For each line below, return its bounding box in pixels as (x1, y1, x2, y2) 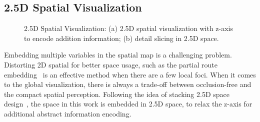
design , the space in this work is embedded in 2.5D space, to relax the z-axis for (4, 98, 252, 109)
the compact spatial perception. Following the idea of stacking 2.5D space (4, 88, 229, 99)
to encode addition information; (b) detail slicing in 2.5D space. (24, 32, 219, 43)
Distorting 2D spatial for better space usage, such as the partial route (4, 59, 217, 69)
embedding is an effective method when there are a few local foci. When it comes (4, 69, 256, 79)
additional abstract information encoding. (4, 108, 131, 118)
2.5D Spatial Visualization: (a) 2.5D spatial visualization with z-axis (24, 23, 233, 33)
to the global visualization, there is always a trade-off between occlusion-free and (4, 79, 251, 89)
